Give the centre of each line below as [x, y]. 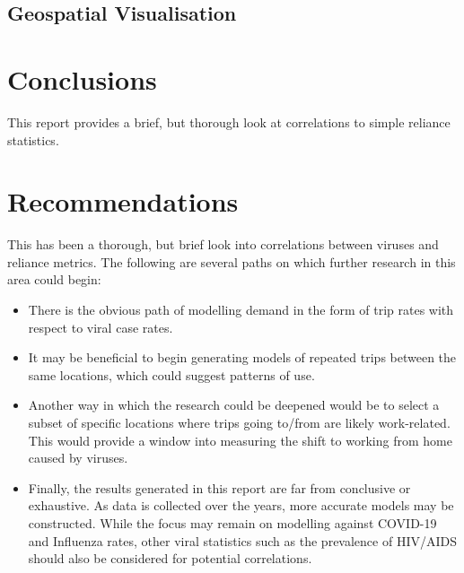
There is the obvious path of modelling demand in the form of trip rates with [241, 309]
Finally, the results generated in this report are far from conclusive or [219, 487]
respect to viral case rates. [101, 327]
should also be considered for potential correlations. [170, 558]
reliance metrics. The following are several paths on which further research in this [232, 261]
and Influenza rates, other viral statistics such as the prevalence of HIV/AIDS [242, 540]
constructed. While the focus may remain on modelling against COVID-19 [232, 522]
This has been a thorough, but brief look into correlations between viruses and [223, 244]
